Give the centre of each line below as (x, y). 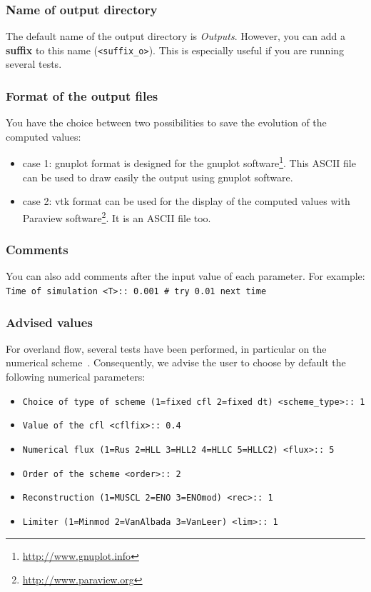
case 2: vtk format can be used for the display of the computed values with (186, 201)
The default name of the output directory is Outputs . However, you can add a (176, 36)
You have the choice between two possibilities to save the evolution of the (166, 122)
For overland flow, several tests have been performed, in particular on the (166, 348)
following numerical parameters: (76, 377)
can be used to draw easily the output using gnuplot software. (158, 177)
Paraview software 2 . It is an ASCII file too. (117, 216)
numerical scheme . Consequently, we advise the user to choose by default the (176, 362)
